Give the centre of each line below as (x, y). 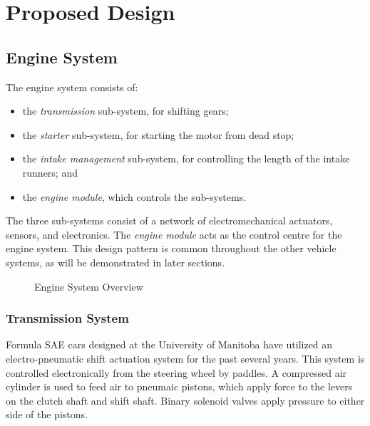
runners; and (50, 172)
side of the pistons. (47, 414)
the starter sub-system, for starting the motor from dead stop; (158, 134)
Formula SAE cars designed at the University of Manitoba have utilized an (169, 344)
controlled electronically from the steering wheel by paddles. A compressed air (176, 372)
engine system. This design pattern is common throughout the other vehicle (171, 248)
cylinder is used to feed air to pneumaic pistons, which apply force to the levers (179, 386)
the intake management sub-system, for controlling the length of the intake (186, 159)
